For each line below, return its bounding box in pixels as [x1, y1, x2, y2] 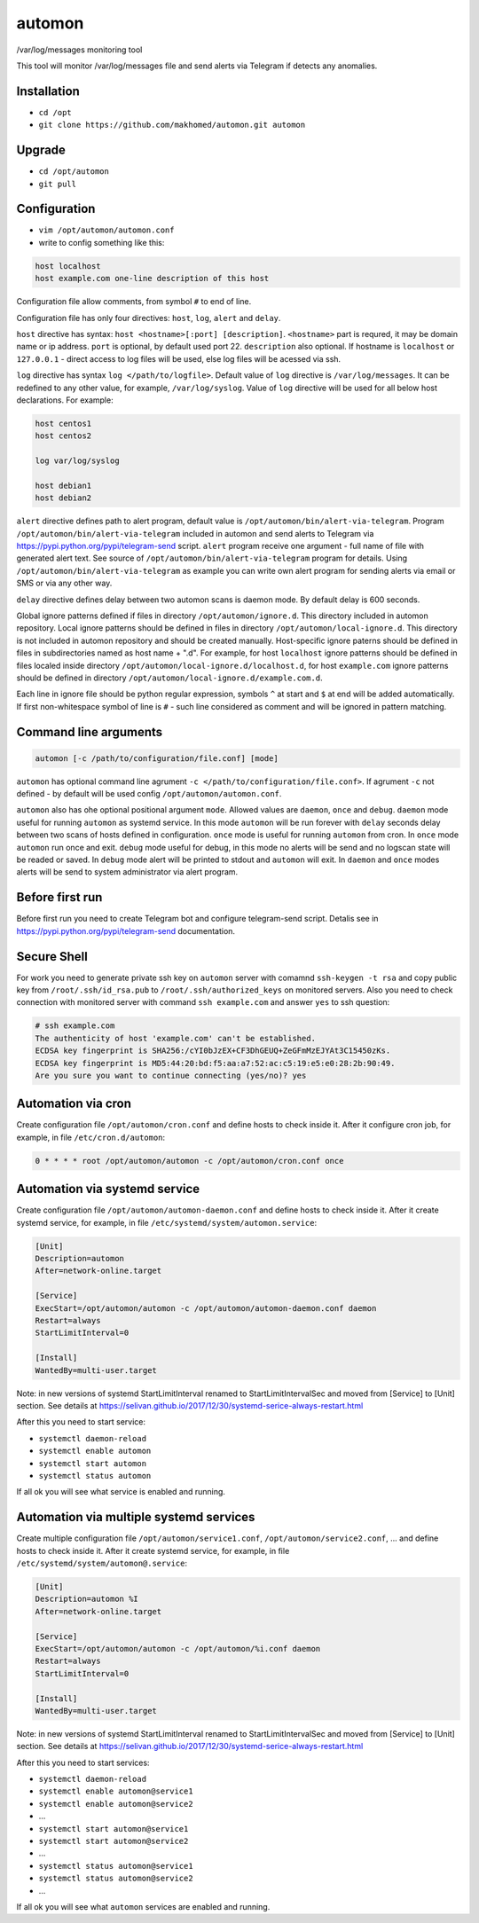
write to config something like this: [38, 237, 165, 247]
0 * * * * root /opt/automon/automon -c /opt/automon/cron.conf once [35, 1156, 344, 1166]
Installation [16, 83, 80, 98]
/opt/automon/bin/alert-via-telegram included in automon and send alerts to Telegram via [16, 528, 374, 538]
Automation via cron [16, 1096, 132, 1111]
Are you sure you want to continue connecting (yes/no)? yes [35, 1070, 307, 1080]
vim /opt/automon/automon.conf [38, 225, 175, 235]
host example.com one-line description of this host [35, 273, 270, 284]
